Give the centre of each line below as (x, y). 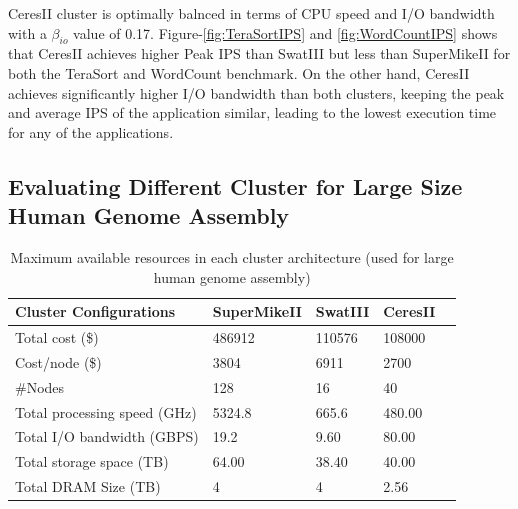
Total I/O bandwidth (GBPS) (107, 436)
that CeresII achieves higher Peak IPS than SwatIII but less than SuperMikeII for (259, 53)
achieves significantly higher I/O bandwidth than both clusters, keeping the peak (256, 92)
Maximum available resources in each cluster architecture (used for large (232, 256)
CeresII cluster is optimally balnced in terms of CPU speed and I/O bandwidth (251, 13)
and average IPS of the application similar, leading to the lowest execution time (252, 112)
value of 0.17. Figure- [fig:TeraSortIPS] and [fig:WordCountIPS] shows (285, 32)
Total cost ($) (57, 336)
